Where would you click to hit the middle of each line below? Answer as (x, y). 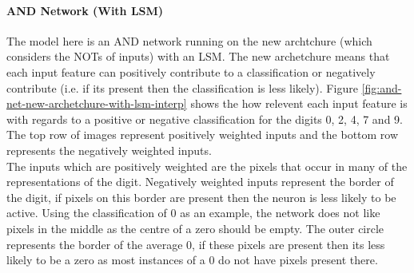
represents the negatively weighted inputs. (109, 150)
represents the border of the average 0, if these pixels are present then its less (196, 244)
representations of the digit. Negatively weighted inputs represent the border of (200, 182)
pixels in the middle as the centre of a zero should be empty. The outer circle (195, 228)
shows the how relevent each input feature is (299, 103)
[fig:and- (382, 87)
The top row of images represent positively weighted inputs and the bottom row (203, 135)
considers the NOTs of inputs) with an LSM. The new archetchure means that (198, 56)
